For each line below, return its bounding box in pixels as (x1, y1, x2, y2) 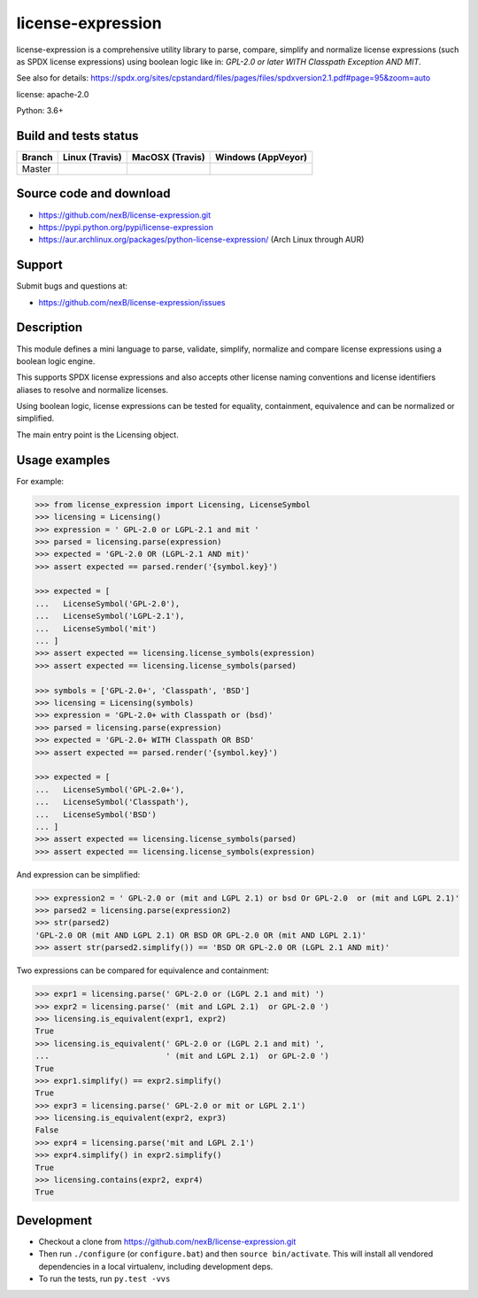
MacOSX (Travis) (131, 151, 205, 164)
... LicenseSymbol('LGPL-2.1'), (35, 611, 185, 622)
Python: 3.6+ (16, 105, 64, 116)
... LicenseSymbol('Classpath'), (35, 797, 189, 807)
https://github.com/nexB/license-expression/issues (38, 297, 226, 307)
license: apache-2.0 (16, 89, 89, 99)
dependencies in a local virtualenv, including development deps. (38, 1261, 274, 1271)
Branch (21, 151, 53, 164)
